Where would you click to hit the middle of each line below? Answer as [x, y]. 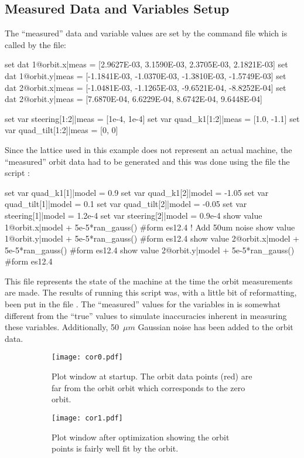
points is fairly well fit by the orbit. [115, 448]
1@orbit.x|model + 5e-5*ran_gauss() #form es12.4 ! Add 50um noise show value [150, 227]
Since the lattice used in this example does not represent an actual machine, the [148, 149]
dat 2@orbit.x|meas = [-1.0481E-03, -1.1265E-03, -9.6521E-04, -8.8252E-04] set [146, 87]
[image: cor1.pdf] [87, 418]
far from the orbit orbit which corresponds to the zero [148, 387]
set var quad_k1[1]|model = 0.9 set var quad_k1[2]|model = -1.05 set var [137, 192]
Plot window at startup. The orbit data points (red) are [152, 376]
